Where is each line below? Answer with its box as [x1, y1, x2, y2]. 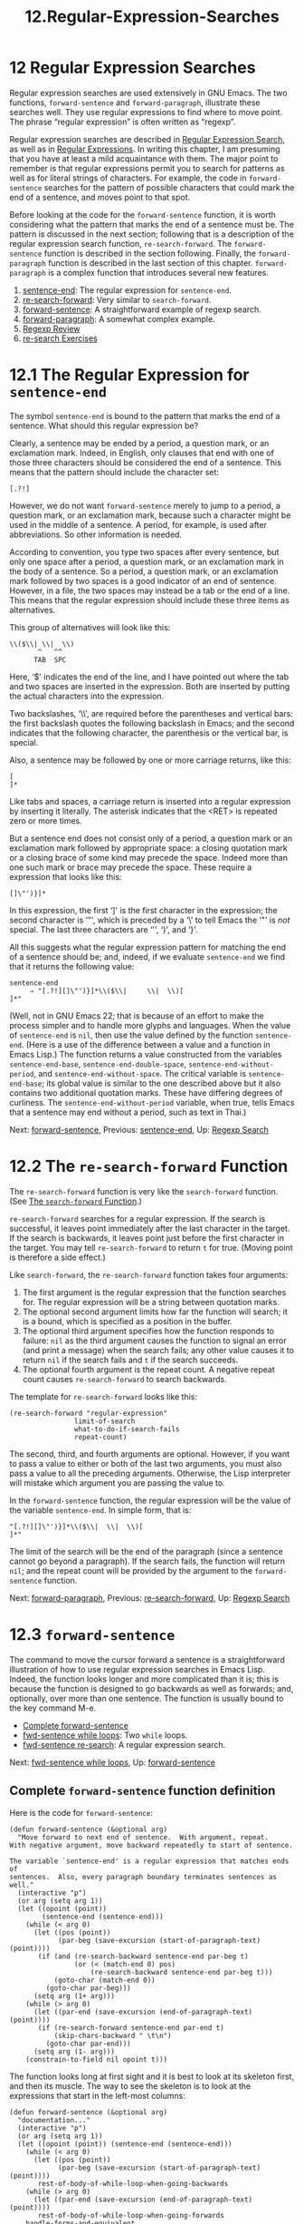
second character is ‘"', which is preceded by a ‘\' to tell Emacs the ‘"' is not [9, 914, 290, 925]
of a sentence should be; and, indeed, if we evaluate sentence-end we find [9, 951, 286, 962]
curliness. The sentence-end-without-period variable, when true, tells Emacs [9, 1097, 295, 1107]
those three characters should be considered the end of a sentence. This [9, 456, 282, 468]
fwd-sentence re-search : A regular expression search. [22, 1739, 226, 1750]
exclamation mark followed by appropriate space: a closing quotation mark [9, 842, 288, 854]
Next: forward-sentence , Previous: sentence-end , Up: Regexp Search [9, 1124, 270, 1135]
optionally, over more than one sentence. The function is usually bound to [9, 1692, 284, 1703]
